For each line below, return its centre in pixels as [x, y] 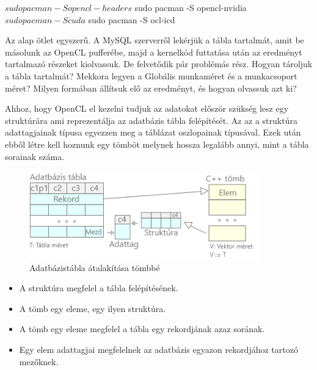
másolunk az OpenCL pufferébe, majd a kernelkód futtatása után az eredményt [154, 52]
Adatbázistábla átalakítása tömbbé [95, 267]
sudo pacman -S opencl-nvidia [191, 7]
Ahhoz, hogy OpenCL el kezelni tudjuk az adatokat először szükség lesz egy [147, 108]
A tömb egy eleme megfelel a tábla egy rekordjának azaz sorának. [142, 329]
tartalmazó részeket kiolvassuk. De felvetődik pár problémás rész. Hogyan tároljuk [159, 64]
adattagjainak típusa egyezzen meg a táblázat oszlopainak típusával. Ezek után [153, 132]
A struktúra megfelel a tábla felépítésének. [99, 288]
